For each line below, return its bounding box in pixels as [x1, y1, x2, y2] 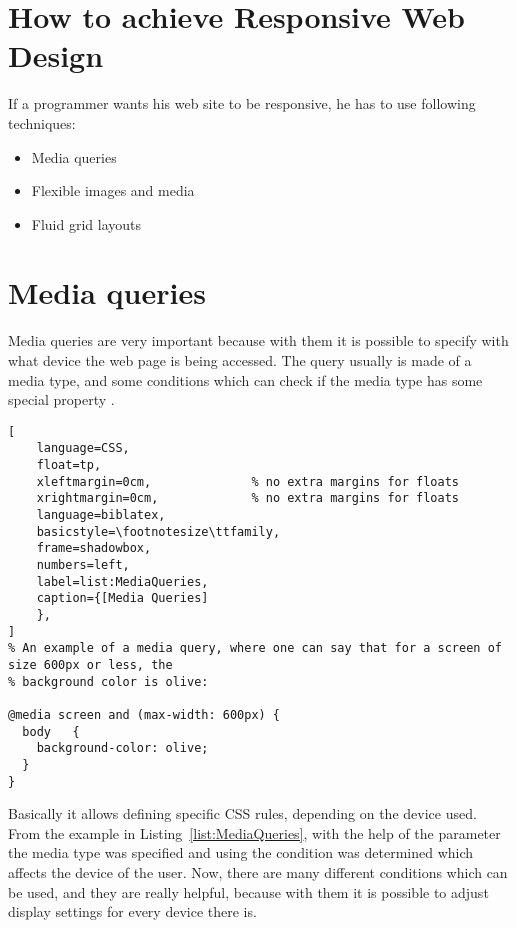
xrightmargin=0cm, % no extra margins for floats [36, 491, 460, 506]
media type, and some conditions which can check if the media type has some [8, 369, 483, 390]
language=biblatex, [36, 508, 166, 523]
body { [22, 724, 80, 739]
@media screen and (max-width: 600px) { [8, 707, 281, 722]
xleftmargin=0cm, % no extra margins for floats [36, 474, 460, 489]
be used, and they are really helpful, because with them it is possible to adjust [8, 881, 489, 902]
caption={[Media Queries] [36, 591, 209, 606]
